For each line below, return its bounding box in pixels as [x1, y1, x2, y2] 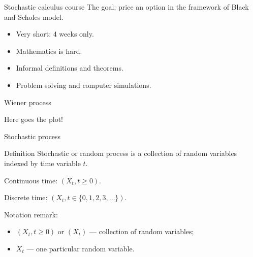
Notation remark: [4, 209, 58, 219]
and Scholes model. [4, 11, 64, 22]
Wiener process [4, 97, 51, 107]
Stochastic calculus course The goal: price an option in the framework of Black [4, 2, 249, 12]
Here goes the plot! [4, 114, 63, 124]
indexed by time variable [4, 157, 81, 168]
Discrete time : [4, 192, 48, 203]
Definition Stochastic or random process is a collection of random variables [4, 148, 237, 158]
